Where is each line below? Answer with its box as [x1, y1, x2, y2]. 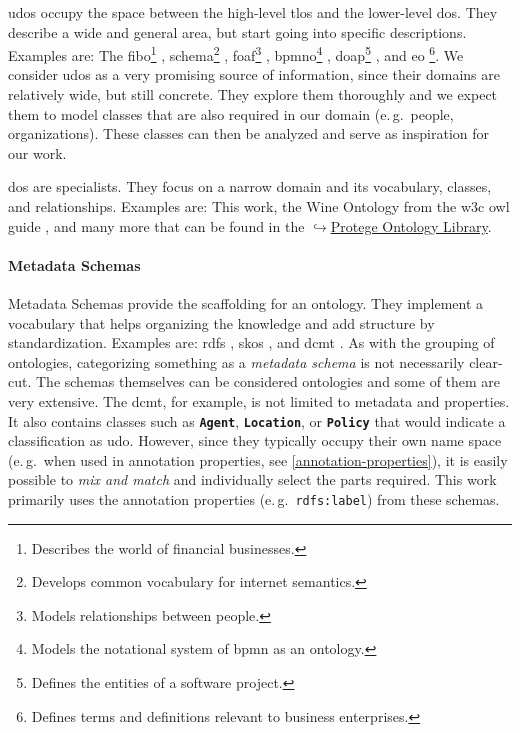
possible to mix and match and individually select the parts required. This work [8, 469, 497, 490]
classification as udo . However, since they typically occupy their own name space [8, 430, 502, 451]
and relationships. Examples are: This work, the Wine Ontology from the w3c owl [8, 196, 510, 216]
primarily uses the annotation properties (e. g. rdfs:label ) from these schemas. [8, 488, 500, 509]
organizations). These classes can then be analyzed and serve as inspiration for [8, 123, 490, 144]
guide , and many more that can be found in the [8, 215, 305, 236]
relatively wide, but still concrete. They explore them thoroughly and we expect [8, 84, 498, 105]
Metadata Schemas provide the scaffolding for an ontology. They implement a [8, 292, 484, 313]
